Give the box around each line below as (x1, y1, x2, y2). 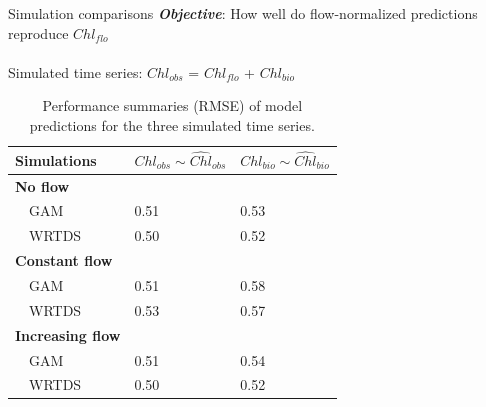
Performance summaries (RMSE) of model (42, 95, 303, 116)
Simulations (15, 149, 97, 170)
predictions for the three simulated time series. (29, 114, 315, 135)
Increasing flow (15, 324, 121, 345)
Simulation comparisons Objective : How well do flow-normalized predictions (8, 3, 478, 23)
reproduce (8, 22, 69, 43)
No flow (15, 175, 70, 196)
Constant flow (15, 250, 113, 271)
